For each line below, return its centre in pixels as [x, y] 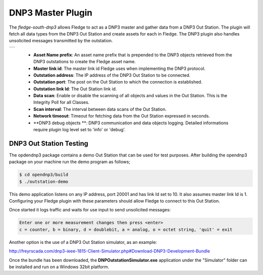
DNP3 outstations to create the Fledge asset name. [85, 62]
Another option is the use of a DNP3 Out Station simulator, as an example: [83, 242]
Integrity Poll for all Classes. [61, 103]
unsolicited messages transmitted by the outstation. [61, 41]
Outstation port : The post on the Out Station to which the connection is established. [118, 82]
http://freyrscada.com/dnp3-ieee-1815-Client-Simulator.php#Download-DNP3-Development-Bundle [110, 251]
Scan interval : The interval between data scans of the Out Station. [100, 109]
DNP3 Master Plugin [51, 13]
